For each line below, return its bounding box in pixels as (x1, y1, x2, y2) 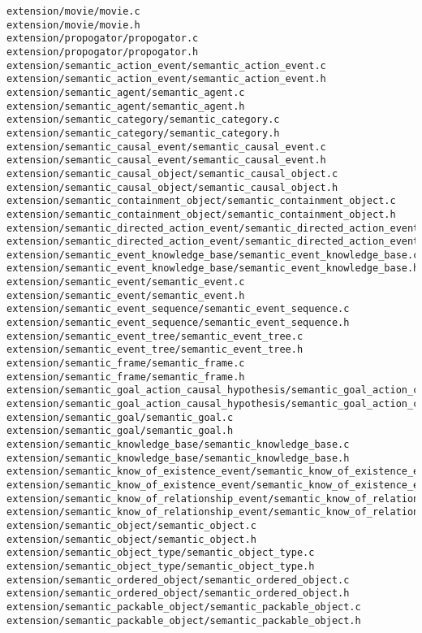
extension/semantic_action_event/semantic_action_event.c (6, 59, 326, 72)
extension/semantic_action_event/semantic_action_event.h (6, 73, 326, 85)
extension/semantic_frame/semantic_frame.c (6, 358, 245, 370)
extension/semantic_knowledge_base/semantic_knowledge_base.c (6, 439, 350, 450)
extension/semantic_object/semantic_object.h (6, 533, 256, 545)
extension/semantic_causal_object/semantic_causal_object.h (6, 181, 338, 193)
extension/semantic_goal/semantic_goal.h (6, 425, 234, 437)
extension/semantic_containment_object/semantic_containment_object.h (6, 208, 396, 220)
